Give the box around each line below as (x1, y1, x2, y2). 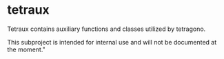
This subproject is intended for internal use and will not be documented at (7, 38, 217, 46)
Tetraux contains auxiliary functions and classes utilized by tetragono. (7, 25, 206, 33)
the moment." (7, 45, 46, 54)
